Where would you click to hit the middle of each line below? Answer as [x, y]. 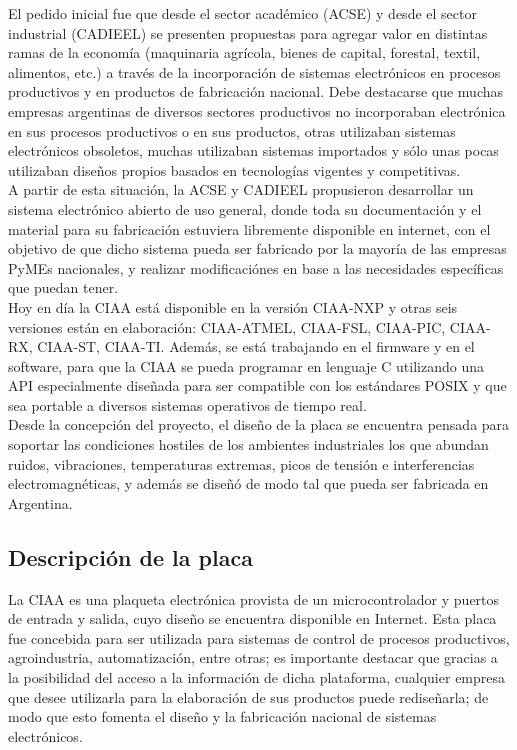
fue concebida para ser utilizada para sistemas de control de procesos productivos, [259, 637]
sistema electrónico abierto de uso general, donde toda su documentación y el [245, 208]
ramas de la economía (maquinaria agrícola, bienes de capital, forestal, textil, [244, 52]
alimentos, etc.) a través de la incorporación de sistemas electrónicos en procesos [254, 71]
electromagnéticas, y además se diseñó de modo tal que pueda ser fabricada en [248, 483]
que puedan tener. [63, 287]
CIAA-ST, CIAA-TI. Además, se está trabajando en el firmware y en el [256, 346]
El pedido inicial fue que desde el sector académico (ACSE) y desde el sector [242, 13]
